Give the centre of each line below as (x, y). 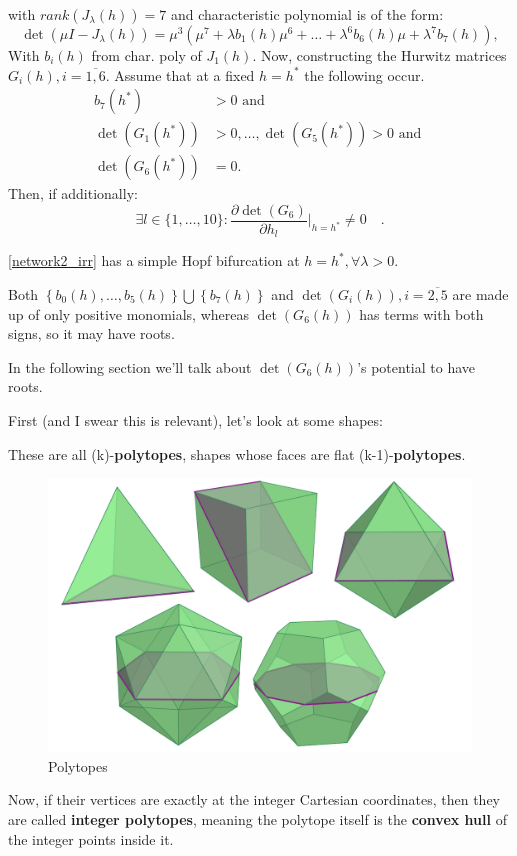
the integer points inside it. (91, 838)
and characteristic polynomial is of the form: (307, 14)
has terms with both (421, 313)
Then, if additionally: (73, 193)
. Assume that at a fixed (180, 74)
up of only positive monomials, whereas (128, 313)
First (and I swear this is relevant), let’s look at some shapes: (195, 419)
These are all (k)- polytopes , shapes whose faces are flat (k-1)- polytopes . (237, 453)
